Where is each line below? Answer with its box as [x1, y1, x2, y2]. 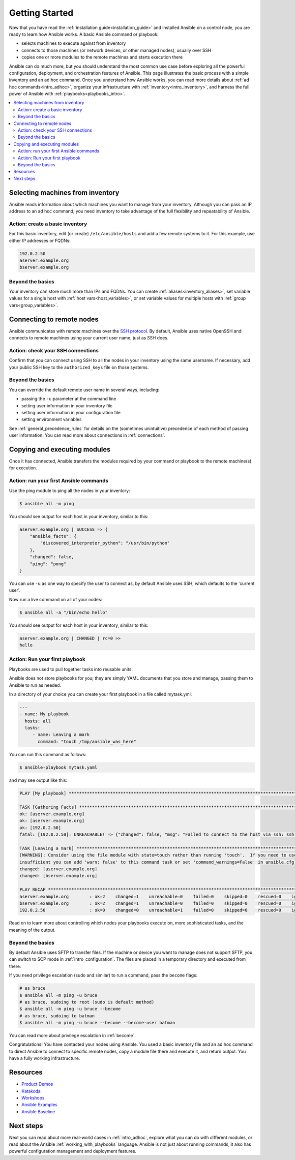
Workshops [21, 1095, 45, 1100]
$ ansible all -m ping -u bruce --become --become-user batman [19, 1020, 176, 1026]
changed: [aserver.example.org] [19, 866, 98, 872]
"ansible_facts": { [29, 533, 77, 539]
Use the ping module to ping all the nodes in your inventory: [9, 488, 130, 493]
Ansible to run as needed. [9, 682, 61, 688]
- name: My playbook [19, 711, 69, 717]
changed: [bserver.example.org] [19, 873, 98, 879]
